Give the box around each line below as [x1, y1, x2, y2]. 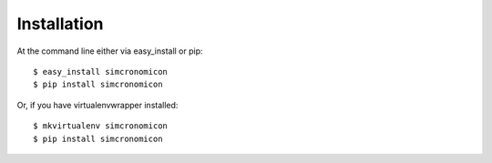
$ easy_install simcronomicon [33, 66, 169, 76]
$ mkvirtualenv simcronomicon [33, 121, 169, 131]
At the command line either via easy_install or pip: [16, 46, 204, 56]
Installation [16, 14, 104, 34]
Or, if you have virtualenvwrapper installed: [16, 99, 179, 110]
